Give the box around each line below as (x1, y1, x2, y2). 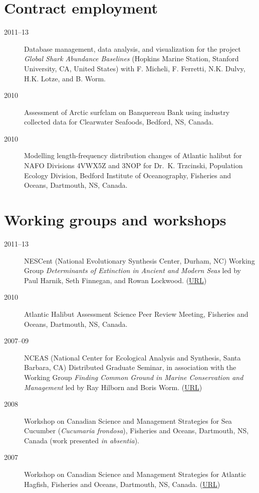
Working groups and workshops (4, 209, 226, 230)
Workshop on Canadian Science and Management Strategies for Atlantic (24, 469, 246, 479)
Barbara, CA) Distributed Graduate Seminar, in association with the (24, 362, 236, 373)
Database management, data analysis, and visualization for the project (24, 43, 241, 54)
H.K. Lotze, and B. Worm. (24, 73, 106, 83)
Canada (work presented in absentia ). (24, 435, 140, 445)
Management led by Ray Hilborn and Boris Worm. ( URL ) (24, 382, 202, 392)
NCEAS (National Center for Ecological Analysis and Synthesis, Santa (24, 352, 241, 362)
